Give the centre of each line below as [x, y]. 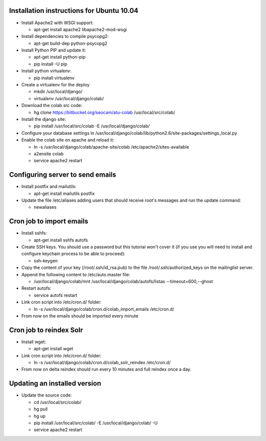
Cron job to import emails [49, 221]
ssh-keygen [46, 260]
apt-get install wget [53, 349]
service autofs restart [55, 295]
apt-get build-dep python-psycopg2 [71, 43]
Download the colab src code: [52, 106]
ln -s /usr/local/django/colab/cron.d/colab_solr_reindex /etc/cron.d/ [102, 363]
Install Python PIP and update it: [54, 50]
